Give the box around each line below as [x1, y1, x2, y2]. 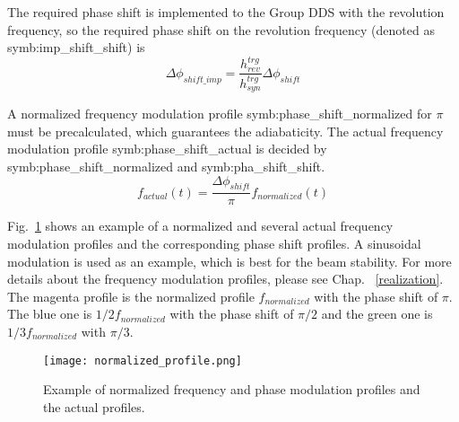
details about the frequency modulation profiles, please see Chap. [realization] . [7, 269, 444, 288]
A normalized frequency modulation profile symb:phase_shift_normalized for [7, 104, 432, 123]
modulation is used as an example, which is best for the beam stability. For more [7, 251, 452, 270]
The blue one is [7, 304, 92, 323]
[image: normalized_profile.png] [43, 354, 242, 367]
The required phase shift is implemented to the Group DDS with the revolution [7, 3, 445, 21]
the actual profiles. [43, 397, 145, 416]
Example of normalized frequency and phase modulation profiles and [43, 380, 420, 399]
